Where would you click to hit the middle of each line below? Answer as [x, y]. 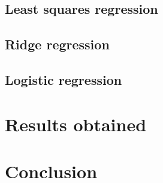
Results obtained [76, 124]
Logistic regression [64, 79]
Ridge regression [57, 44]
